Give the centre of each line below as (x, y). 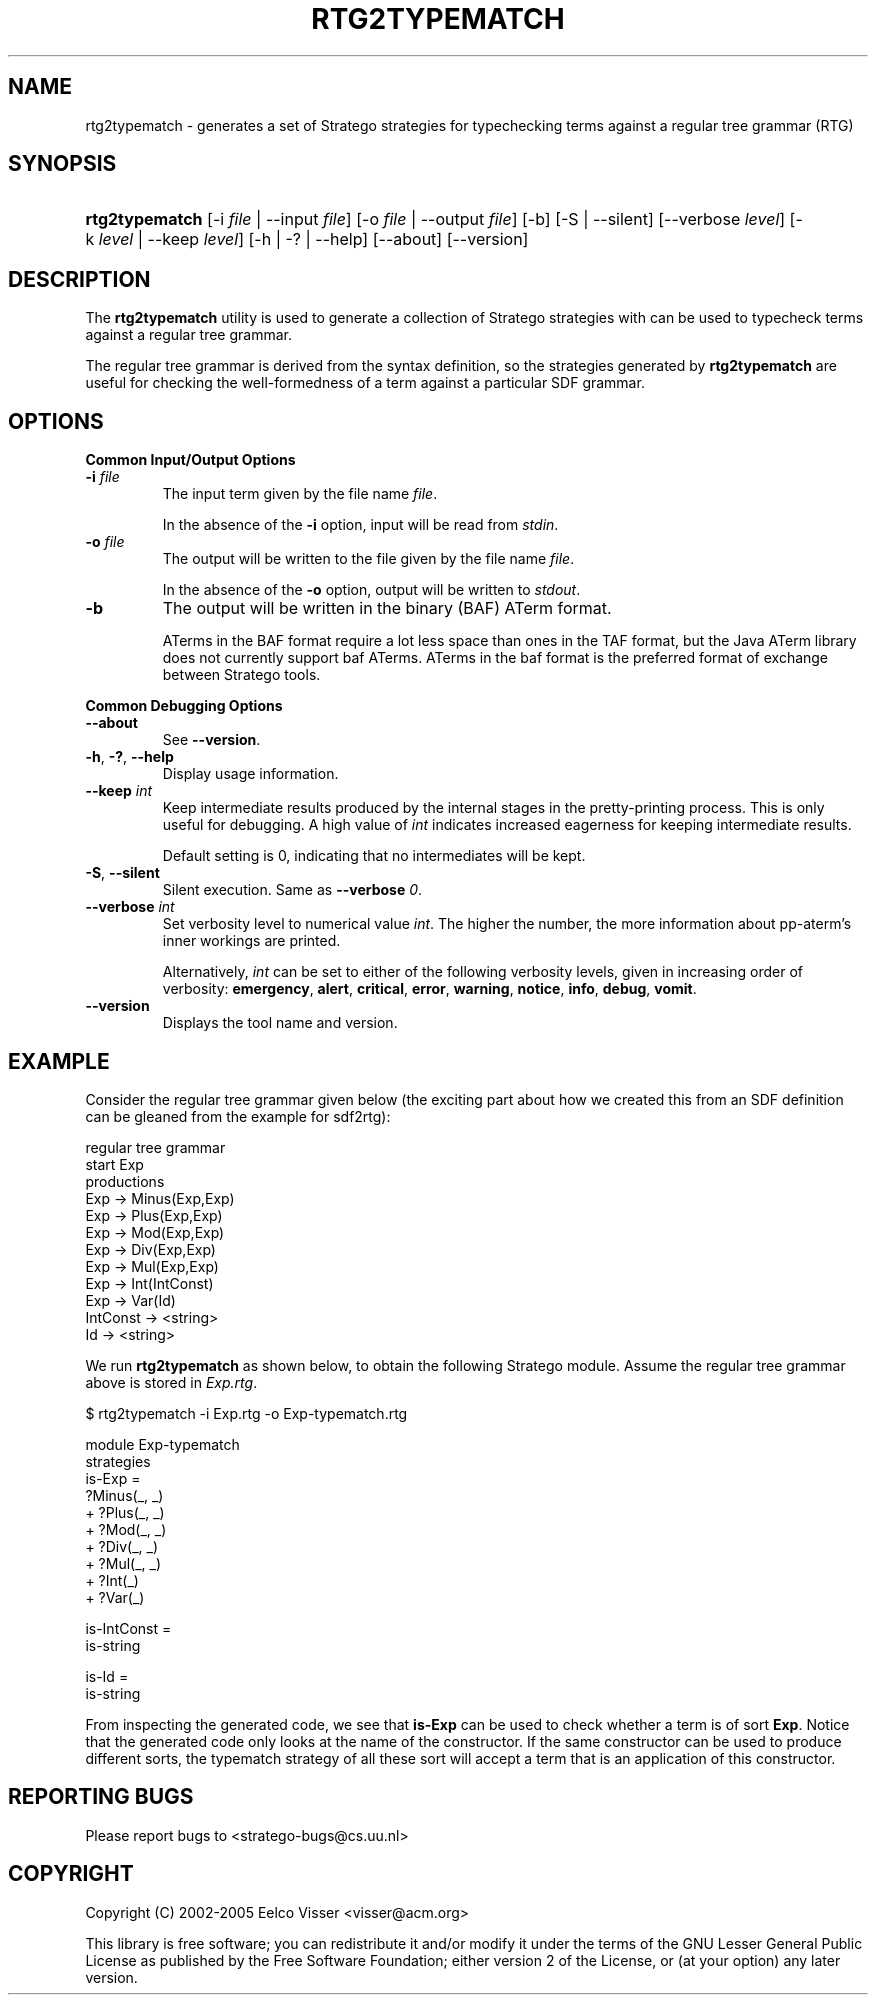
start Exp (114, 1164)
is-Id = (107, 1676)
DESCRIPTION (79, 279)
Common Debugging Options (184, 706)
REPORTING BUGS (101, 1797)
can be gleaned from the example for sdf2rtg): (238, 1116)
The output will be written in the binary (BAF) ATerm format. (387, 608)
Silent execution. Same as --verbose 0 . (292, 890)
